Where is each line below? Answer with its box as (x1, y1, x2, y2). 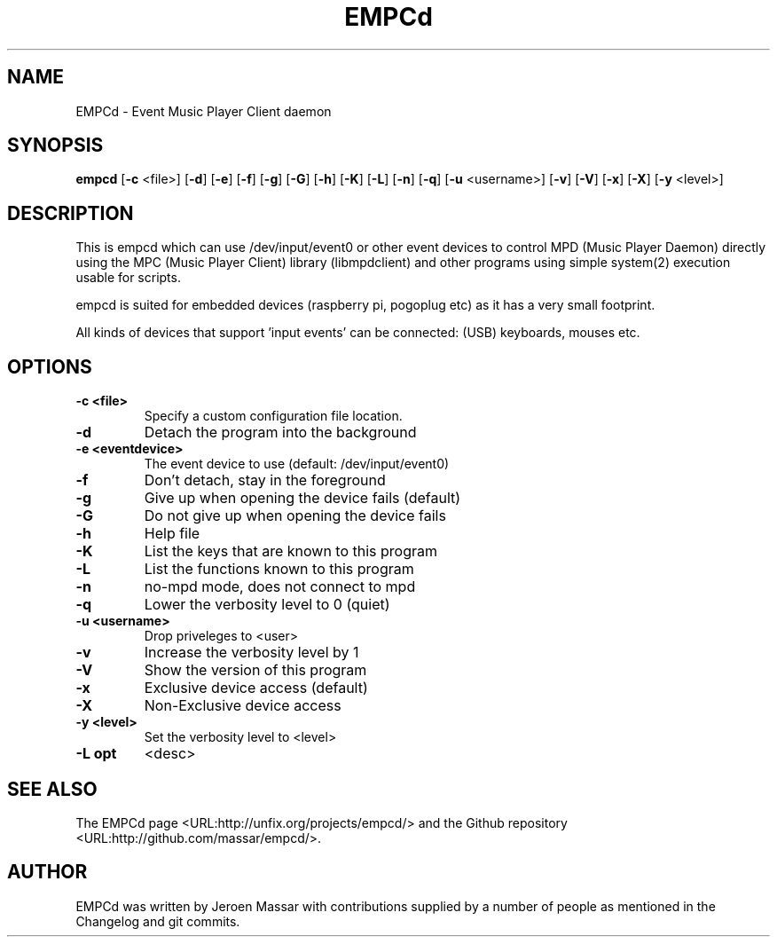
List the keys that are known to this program (144, 542, 438, 561)
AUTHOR (7, 861, 88, 884)
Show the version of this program (144, 661, 367, 680)
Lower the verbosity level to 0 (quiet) (144, 595, 390, 614)
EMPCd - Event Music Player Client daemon (75, 103, 332, 119)
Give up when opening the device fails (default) (144, 489, 461, 507)
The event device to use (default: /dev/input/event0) (144, 456, 450, 472)
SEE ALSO (7, 777, 98, 800)
